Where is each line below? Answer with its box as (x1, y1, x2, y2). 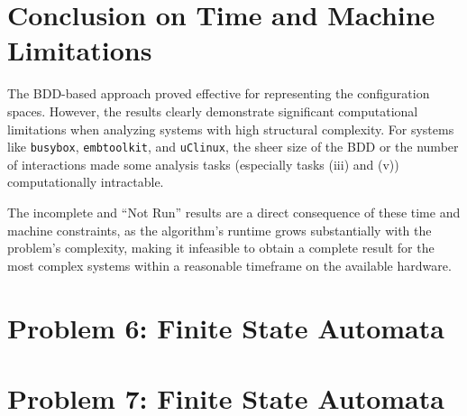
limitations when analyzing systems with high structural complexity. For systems (7, 119, 454, 138)
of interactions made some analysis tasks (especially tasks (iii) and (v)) (7, 154, 399, 173)
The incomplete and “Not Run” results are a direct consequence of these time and (7, 202, 461, 221)
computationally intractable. (7, 172, 164, 191)
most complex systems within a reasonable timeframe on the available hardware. (7, 255, 452, 274)
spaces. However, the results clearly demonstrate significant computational (7, 101, 418, 120)
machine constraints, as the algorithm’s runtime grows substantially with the (7, 220, 432, 239)
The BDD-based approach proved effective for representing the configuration (7, 84, 430, 103)
